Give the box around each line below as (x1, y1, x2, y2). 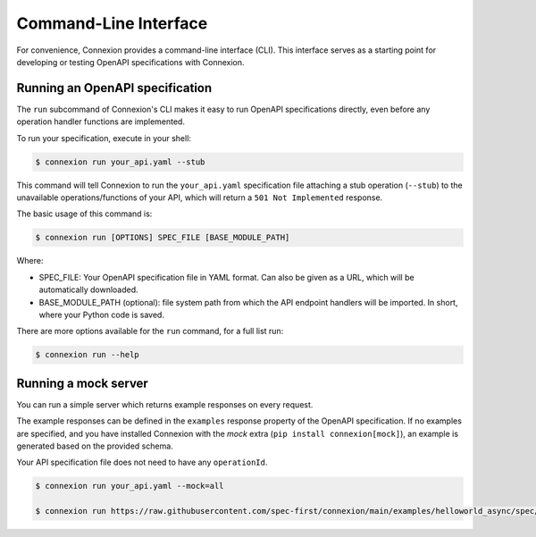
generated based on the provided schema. (16, 441, 173, 451)
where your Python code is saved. (38, 309, 165, 320)
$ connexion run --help (35, 349, 140, 360)
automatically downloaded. (38, 284, 138, 295)
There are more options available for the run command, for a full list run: (16, 326, 284, 337)
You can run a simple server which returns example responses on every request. (16, 399, 314, 410)
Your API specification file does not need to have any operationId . (16, 457, 268, 468)
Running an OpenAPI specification (16, 80, 213, 96)
